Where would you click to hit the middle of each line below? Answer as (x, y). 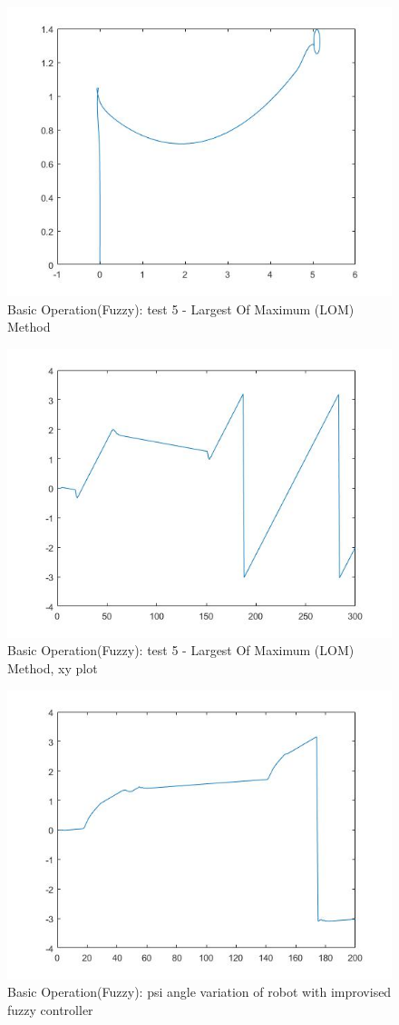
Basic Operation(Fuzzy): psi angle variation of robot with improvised (199, 992)
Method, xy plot (53, 667)
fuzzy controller (50, 1009)
